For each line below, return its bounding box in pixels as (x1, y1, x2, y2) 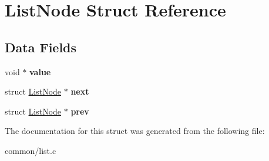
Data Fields (5, 38, 77, 56)
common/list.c (5, 144, 56, 156)
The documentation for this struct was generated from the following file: (5, 125, 265, 137)
